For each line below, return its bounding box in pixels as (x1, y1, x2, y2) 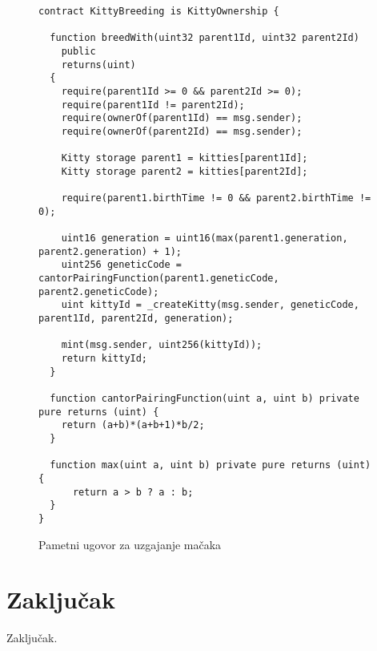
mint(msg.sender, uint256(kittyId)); (61, 339, 263, 351)
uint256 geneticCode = (61, 259, 182, 271)
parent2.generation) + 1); (38, 245, 182, 257)
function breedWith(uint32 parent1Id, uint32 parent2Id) (50, 32, 359, 44)
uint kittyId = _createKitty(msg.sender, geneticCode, (61, 299, 359, 311)
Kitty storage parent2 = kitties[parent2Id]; (61, 165, 308, 177)
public (61, 45, 96, 57)
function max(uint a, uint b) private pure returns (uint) (50, 459, 371, 471)
